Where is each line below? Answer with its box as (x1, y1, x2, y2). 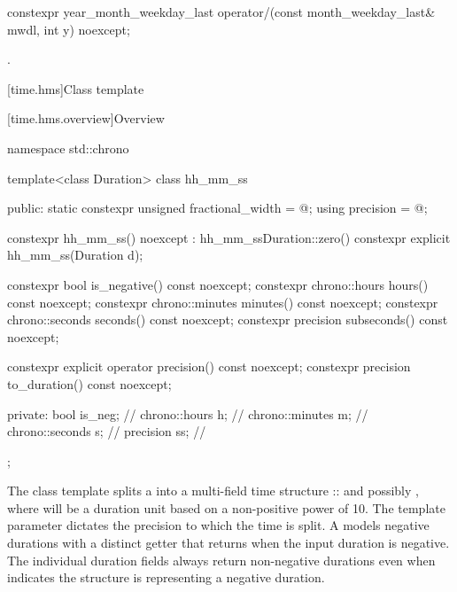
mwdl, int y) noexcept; (7, 19, 130, 38)
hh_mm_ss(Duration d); (7, 245, 143, 264)
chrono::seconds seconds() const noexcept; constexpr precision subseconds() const (7, 310, 448, 329)
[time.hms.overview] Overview (7, 109, 165, 128)
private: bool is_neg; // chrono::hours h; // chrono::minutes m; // (7, 404, 368, 423)
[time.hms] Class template (7, 79, 144, 97)
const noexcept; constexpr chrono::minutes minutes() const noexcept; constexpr (7, 292, 438, 311)
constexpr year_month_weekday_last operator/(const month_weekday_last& (7, 3, 436, 20)
